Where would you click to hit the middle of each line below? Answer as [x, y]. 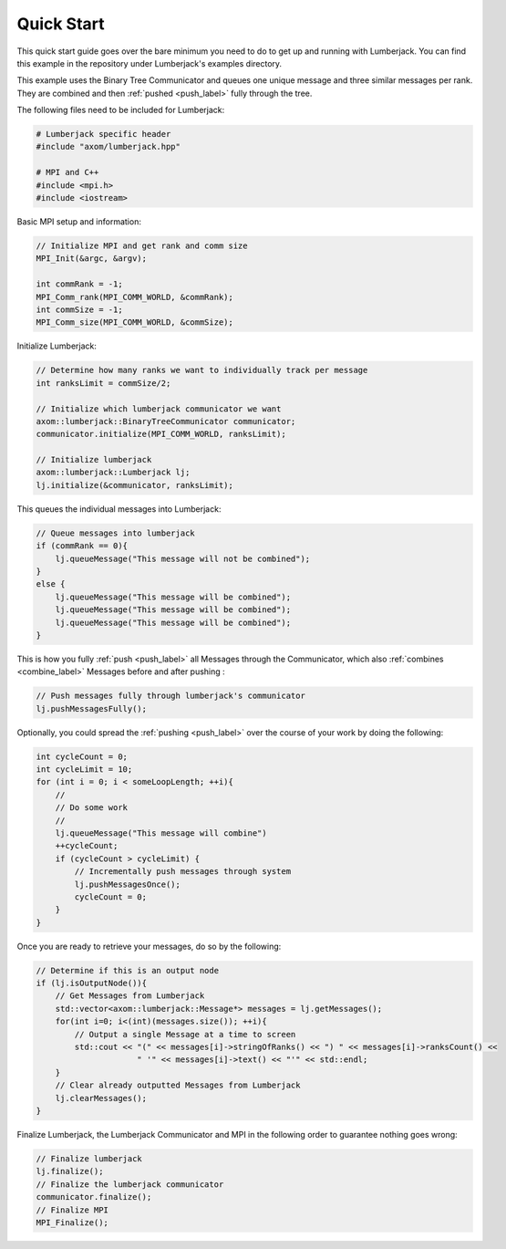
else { [51, 584]
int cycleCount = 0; [82, 756]
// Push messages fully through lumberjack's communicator [170, 696]
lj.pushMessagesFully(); [92, 708]
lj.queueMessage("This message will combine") [161, 833]
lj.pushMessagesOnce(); [128, 884]
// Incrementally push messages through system [183, 872]
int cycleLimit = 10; [84, 770]
